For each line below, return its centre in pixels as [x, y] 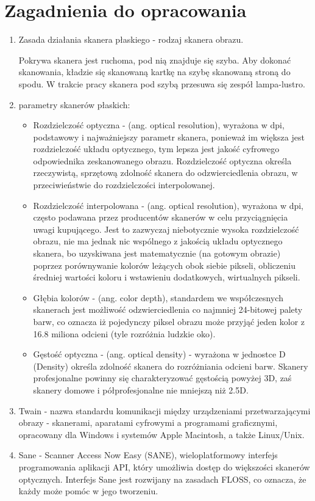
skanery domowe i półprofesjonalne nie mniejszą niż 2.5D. [141, 389]
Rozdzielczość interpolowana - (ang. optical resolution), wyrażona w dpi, [168, 205]
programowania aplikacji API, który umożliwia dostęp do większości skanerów [164, 466]
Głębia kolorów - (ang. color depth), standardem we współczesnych [158, 297]
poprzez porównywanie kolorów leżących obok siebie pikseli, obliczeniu [164, 265]
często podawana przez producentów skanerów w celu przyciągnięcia [161, 217]
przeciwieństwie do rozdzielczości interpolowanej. [124, 185]
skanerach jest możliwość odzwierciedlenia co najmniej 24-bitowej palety [168, 309]
